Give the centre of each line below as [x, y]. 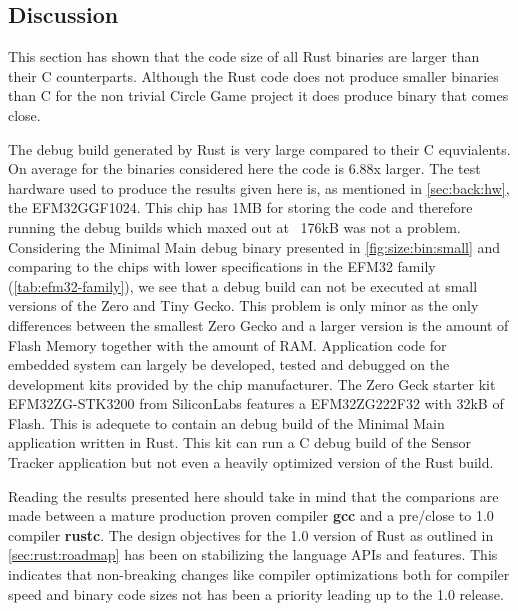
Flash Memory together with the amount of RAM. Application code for [227, 344]
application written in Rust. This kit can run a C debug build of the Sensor [239, 442]
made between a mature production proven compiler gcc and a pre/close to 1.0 [251, 515]
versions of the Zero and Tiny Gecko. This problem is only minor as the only [243, 305]
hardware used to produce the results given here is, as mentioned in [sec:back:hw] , [259, 187]
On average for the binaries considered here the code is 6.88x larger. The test [244, 168]
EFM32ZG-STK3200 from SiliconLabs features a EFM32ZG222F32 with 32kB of [256, 403]
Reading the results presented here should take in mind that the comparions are [253, 495]
